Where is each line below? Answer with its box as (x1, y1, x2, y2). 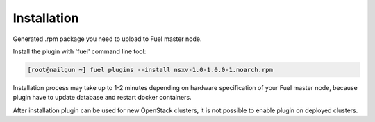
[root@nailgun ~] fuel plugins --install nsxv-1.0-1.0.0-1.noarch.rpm (27, 66, 274, 73)
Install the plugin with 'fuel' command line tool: (12, 47, 147, 55)
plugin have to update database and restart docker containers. (12, 94, 192, 102)
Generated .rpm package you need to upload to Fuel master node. (12, 35, 202, 43)
